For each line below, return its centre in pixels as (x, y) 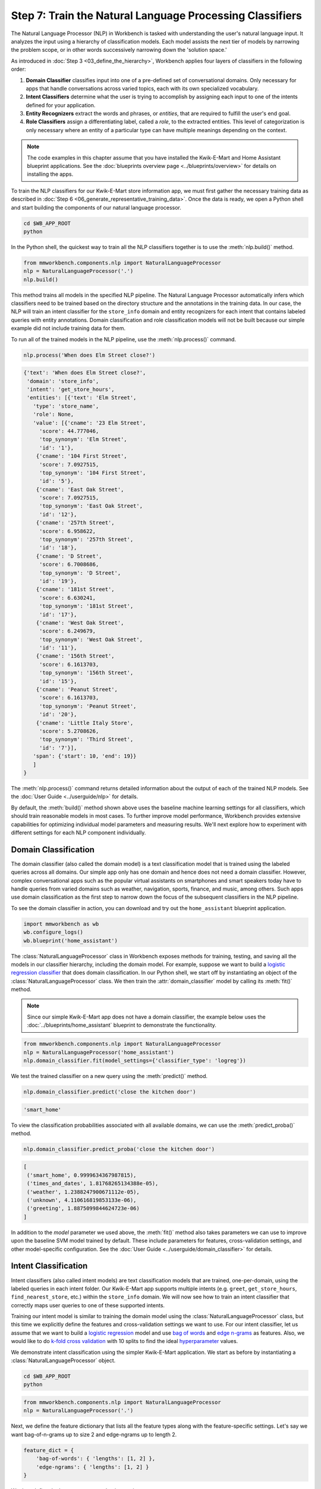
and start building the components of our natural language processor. (96, 207)
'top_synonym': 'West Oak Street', (91, 639)
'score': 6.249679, (67, 631)
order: (18, 69)
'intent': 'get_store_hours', (71, 389)
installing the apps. (50, 174)
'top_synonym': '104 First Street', (92, 473)
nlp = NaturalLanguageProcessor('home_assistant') (99, 1052)
